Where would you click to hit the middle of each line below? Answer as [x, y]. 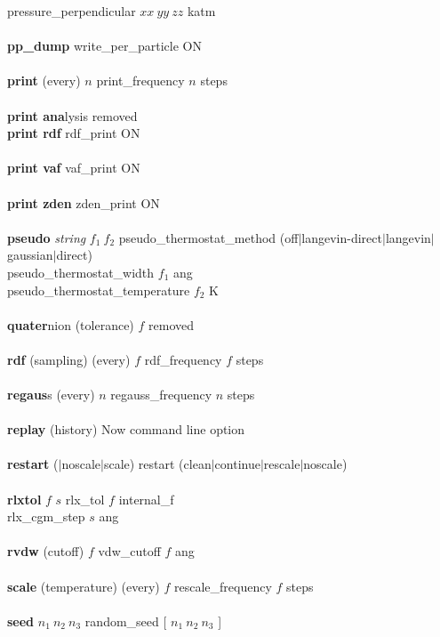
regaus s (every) [51, 395]
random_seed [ [126, 621]
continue [237, 464]
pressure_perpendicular [72, 11]
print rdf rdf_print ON [74, 133]
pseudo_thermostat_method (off [208, 237]
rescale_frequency [223, 586]
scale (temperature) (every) [84, 586]
